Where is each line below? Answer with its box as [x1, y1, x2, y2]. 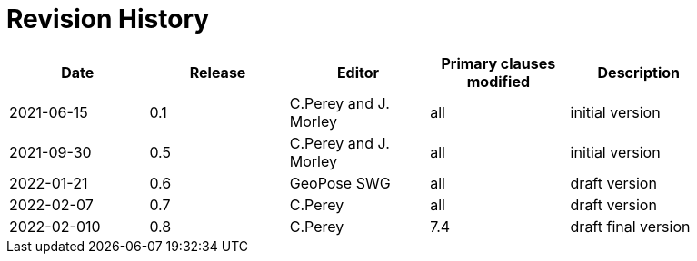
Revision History [6, 4, 210, 34]
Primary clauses [441, 53, 556, 72]
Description [597, 63, 680, 82]
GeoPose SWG [289, 173, 391, 192]
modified [466, 72, 531, 91]
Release [189, 63, 246, 82]
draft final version [570, 217, 691, 236]
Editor [336, 63, 380, 82]
